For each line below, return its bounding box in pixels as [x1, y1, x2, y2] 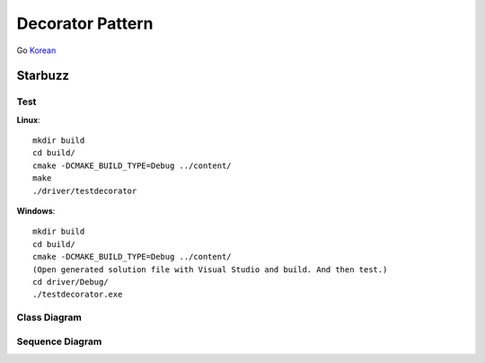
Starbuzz [16, 68, 69, 84]
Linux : [16, 114, 40, 125]
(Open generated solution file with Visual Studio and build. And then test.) [32, 264, 388, 274]
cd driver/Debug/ [32, 277, 109, 287]
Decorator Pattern [16, 13, 154, 33]
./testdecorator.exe [32, 289, 123, 300]
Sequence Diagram [16, 335, 102, 348]
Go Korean [16, 45, 57, 56]
